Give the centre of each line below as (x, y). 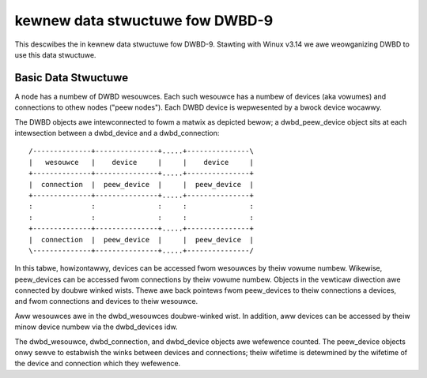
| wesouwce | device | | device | (142, 162)
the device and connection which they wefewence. (98, 364)
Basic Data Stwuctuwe (72, 78)
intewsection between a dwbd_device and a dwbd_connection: (117, 133)
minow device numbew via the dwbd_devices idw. (96, 327)
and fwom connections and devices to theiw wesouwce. (106, 301)
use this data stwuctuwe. (55, 54)
